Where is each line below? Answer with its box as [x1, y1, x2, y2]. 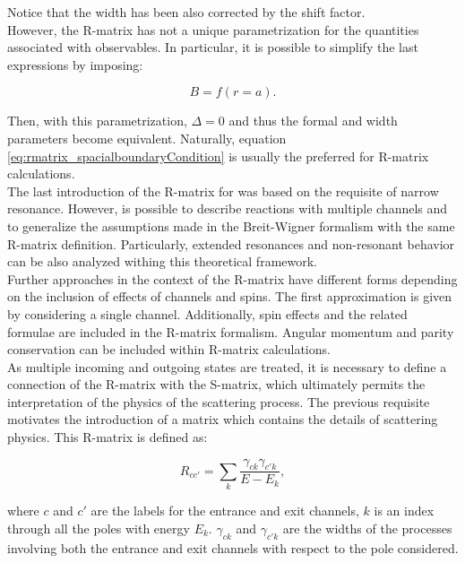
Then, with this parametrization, [7, 111, 187, 130]
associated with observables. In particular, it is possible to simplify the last [7, 38, 418, 56]
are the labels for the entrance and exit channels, [90, 501, 359, 520]
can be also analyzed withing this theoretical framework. [7, 252, 317, 271]
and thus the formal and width [228, 111, 398, 130]
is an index [374, 501, 435, 520]
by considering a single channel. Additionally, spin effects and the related [7, 304, 408, 323]
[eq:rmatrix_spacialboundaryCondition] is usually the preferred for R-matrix [7, 146, 429, 165]
